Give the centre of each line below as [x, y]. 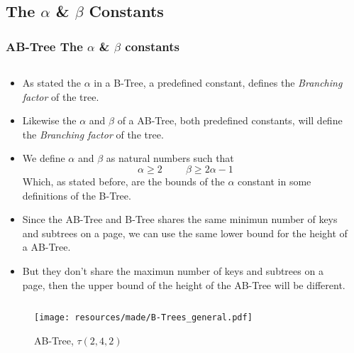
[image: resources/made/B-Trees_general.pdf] [143, 318]
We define [44, 158]
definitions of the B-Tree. [77, 195]
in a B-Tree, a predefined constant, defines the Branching [218, 82]
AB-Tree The [44, 46]
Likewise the [49, 120]
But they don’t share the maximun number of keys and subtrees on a [173, 270]
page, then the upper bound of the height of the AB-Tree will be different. [184, 284]
